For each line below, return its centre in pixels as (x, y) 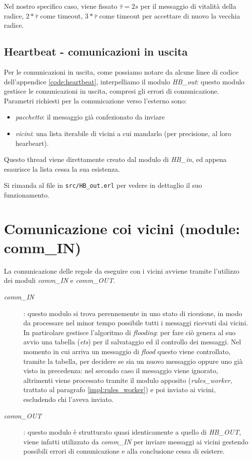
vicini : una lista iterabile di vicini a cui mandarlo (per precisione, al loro (123, 133)
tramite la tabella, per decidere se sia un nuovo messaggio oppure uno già (133, 361)
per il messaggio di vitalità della (188, 6)
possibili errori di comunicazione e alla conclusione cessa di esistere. (124, 451)
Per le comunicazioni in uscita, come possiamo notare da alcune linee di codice (121, 71)
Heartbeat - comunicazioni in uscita (96, 51)
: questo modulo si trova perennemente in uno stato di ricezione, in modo (133, 313)
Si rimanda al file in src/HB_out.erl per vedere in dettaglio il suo (103, 185)
